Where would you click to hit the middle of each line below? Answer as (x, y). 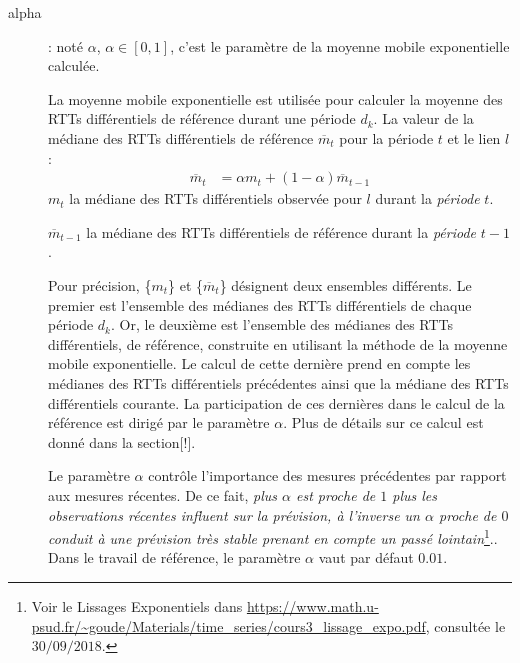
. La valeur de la (423, 118)
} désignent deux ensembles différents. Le (345, 284)
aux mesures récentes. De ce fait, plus (162, 494)
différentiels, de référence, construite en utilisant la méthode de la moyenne (278, 343)
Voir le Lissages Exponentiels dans (137, 605)
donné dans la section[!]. (122, 441)
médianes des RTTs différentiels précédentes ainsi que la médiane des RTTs (278, 382)
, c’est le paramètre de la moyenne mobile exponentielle (340, 45)
